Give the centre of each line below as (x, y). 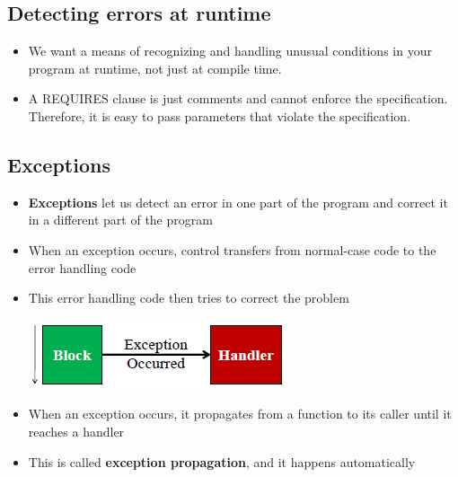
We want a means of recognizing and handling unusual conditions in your (230, 51)
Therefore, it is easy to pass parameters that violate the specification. (220, 115)
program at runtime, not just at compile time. (155, 68)
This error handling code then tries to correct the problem (189, 298)
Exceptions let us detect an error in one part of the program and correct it (238, 202)
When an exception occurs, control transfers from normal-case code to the (232, 249)
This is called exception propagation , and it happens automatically (222, 461)
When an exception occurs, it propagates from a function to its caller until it (240, 414)
